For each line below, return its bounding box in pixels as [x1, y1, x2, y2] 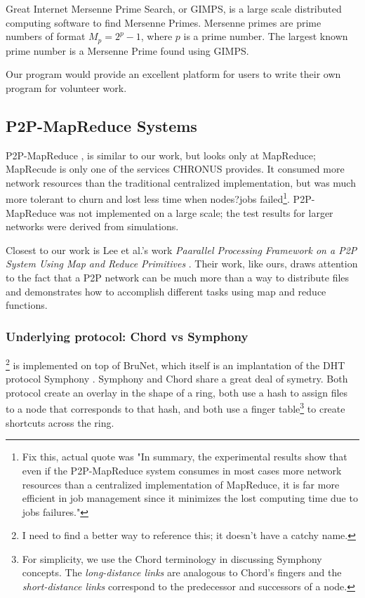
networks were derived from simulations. [6, 219, 179, 234]
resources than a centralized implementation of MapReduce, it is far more [22, 477, 340, 491]
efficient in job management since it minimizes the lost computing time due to [22, 491, 358, 505]
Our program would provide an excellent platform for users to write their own [6, 67, 341, 81]
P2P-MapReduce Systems [6, 114, 197, 136]
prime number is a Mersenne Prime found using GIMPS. [6, 43, 249, 58]
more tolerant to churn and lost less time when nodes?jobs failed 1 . [6, 190, 290, 206]
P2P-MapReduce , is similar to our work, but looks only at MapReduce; [6, 147, 316, 162]
